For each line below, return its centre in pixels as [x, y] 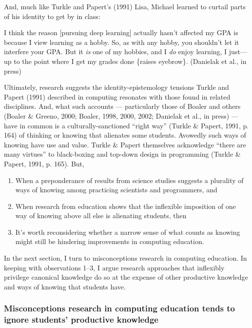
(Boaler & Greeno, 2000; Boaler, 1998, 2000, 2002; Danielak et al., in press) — [121, 115]
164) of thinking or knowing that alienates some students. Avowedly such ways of [125, 135]
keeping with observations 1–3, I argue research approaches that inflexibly [114, 267]
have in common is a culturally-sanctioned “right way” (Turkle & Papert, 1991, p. [126, 125]
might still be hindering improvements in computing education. [110, 241]
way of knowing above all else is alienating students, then [101, 215]
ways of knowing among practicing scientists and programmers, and [116, 190]
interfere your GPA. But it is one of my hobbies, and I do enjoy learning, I [116, 51]
